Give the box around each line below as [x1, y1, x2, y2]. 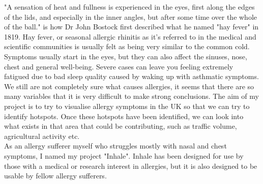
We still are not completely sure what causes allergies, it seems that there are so [4, 81, 254, 91]
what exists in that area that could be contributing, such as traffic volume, [4, 121, 237, 131]
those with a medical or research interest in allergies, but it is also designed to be [4, 160, 257, 171]
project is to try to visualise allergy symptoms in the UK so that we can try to [4, 100, 250, 111]
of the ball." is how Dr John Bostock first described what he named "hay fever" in [4, 21, 259, 32]
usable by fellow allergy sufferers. [4, 170, 107, 181]
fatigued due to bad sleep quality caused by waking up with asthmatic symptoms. [4, 71, 259, 82]
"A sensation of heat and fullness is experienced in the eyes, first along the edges [4, 2, 255, 12]
